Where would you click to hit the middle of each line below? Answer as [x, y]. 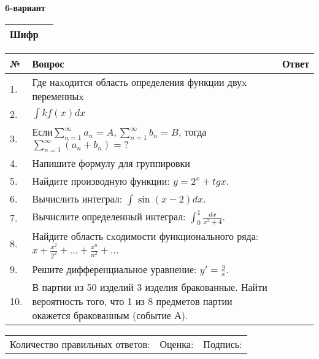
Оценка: [177, 344]
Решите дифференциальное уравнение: [114, 269]
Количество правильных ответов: [80, 344]
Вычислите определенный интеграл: [109, 216]
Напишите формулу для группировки [111, 163]
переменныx [58, 96]
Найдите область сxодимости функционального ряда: [145, 236]
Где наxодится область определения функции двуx [140, 82]
